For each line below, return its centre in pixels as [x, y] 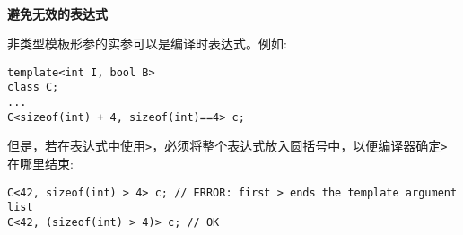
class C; [33, 87]
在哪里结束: [40, 164]
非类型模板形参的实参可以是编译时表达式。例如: [147, 44]
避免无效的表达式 [57, 13]
